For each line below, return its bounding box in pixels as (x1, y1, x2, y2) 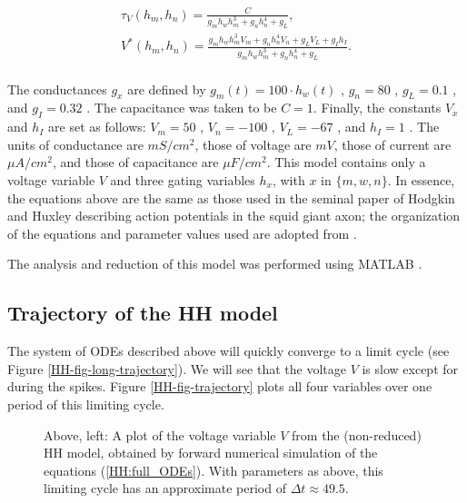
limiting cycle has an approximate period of (44, 478, 286, 498)
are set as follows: (48, 117, 146, 136)
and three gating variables (110, 171, 255, 190)
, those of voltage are (194, 134, 312, 153)
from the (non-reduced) (292, 425, 422, 444)
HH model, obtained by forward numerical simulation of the (44, 443, 378, 462)
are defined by (127, 79, 206, 98)
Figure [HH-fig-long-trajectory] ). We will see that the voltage (7, 359, 346, 378)
